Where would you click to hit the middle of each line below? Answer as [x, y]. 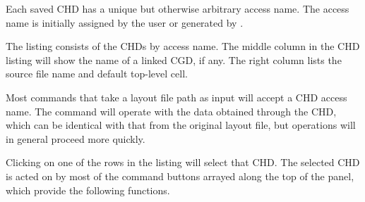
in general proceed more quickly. [76, 138]
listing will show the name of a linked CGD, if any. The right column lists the [174, 59]
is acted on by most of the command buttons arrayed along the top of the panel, [180, 176]
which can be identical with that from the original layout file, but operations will [181, 125]
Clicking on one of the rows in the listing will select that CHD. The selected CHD [183, 162]
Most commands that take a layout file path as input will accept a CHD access [176, 97]
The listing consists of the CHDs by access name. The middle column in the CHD [183, 46]
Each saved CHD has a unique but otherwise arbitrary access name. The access [178, 8]
